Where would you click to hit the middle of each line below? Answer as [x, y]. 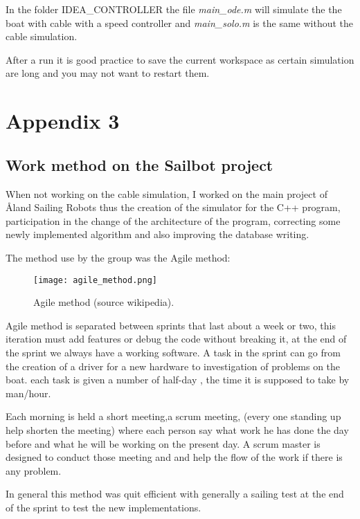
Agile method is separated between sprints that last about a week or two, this [171, 325]
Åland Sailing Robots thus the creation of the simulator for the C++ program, [173, 207]
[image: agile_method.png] [95, 280]
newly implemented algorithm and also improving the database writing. [157, 234]
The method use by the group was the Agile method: [118, 257]
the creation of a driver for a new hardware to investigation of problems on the [173, 366]
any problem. [34, 470]
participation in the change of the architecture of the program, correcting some [173, 220]
